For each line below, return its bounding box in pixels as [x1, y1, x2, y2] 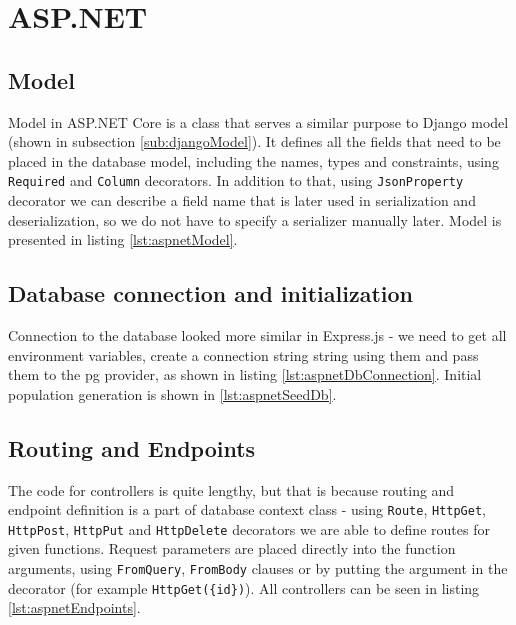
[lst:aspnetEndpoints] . [8, 597, 141, 618]
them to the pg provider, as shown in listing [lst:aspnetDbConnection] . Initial [8, 364, 482, 385]
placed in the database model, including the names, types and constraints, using [8, 150, 499, 171]
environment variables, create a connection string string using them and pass [8, 344, 479, 365]
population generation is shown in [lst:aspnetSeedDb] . [8, 383, 337, 404]
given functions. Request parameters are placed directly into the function [8, 538, 456, 559]
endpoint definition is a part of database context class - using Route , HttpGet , [8, 499, 486, 520]
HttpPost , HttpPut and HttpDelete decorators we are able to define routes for [8, 518, 490, 539]
